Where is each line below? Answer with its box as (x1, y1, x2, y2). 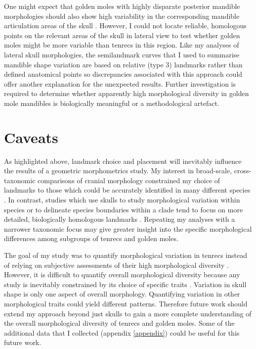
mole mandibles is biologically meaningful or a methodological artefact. (4, 98, 219, 108)
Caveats (4, 127, 58, 147)
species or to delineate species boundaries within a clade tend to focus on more (4, 204, 243, 214)
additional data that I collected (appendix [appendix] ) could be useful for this (4, 327, 240, 338)
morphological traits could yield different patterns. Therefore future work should (4, 298, 248, 308)
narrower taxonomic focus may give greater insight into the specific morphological (4, 223, 252, 234)
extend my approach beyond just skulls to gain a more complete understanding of (4, 308, 252, 318)
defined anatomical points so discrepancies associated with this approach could (4, 69, 243, 79)
